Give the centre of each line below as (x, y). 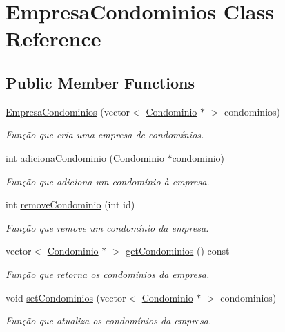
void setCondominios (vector (66, 297)
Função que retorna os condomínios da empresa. (108, 274)
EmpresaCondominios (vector (68, 111)
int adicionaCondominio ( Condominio (85, 157)
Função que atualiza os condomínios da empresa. (109, 321)
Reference (53, 38)
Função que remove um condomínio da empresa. (107, 227)
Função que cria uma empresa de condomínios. (105, 135)
